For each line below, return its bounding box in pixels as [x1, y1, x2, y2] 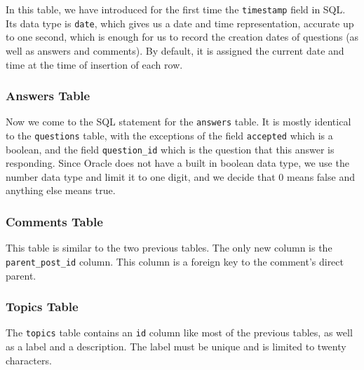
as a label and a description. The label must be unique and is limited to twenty [6, 339, 346, 353]
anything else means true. [6, 183, 116, 198]
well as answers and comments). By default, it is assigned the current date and [6, 43, 344, 57]
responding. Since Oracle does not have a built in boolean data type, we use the [6, 156, 349, 170]
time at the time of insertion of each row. [6, 57, 183, 71]
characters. [6, 352, 52, 367]
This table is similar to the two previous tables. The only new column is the [6, 240, 332, 255]
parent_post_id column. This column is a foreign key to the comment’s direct [6, 254, 344, 268]
